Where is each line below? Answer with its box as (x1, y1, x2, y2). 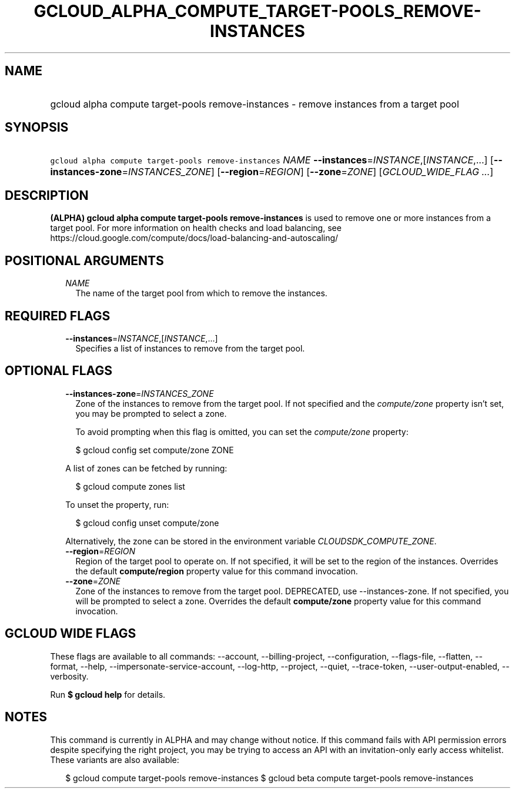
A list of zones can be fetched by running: (65, 463, 228, 473)
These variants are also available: (50, 754, 179, 765)
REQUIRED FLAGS (5, 308, 111, 323)
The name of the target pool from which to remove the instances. (75, 288, 327, 299)
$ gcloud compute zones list (75, 481, 185, 491)
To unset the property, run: (65, 499, 169, 510)
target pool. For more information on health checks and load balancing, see (50, 223, 342, 233)
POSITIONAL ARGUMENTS (5, 253, 164, 268)
